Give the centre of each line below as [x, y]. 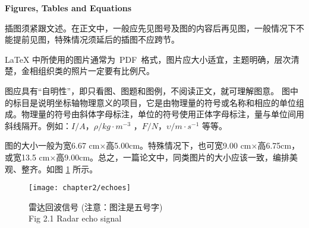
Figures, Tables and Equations [68, 8]
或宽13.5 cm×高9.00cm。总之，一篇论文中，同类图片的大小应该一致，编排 [147, 157]
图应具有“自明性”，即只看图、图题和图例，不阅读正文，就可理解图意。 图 [147, 90]
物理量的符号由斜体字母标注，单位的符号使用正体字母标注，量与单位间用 [163, 114]
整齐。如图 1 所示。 [59, 168]
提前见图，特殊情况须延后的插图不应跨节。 [96, 39]
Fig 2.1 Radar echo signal [75, 218]
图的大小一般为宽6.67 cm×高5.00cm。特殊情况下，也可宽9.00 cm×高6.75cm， [152, 145]
